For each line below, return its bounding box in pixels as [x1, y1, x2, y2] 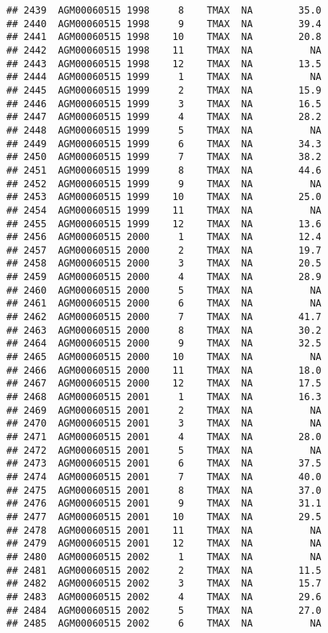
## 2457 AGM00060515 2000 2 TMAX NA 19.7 [6, 244, 322, 256]
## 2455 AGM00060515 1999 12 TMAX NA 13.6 [6, 218, 322, 230]
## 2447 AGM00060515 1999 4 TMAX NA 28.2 [6, 111, 322, 123]
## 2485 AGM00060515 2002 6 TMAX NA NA [6, 618, 322, 630]
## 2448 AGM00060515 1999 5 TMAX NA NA [6, 124, 322, 136]
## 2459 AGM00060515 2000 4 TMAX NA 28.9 [6, 271, 322, 283]
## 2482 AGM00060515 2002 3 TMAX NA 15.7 [6, 578, 322, 590]
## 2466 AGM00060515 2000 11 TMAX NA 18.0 [6, 364, 322, 376]
